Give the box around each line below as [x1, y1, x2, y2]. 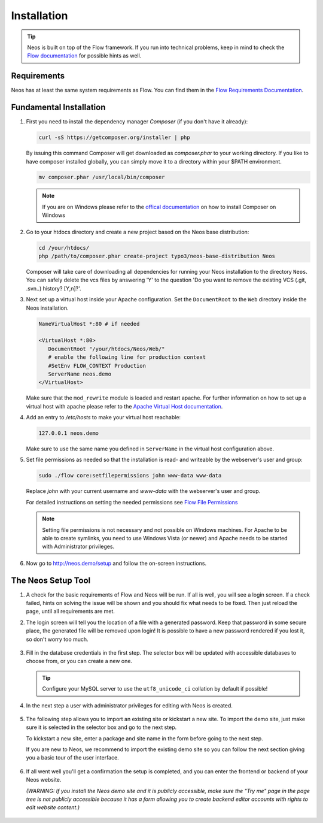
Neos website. [26, 776, 62, 783]
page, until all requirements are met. [26, 608, 115, 615]
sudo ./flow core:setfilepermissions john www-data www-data [38, 472, 222, 479]
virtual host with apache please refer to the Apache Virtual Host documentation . [26, 403, 223, 410]
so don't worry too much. [26, 636, 89, 643]
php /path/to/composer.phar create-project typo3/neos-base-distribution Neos [38, 253, 275, 260]
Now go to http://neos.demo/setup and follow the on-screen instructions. [26, 559, 206, 567]
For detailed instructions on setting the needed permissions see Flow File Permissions [26, 498, 238, 506]
